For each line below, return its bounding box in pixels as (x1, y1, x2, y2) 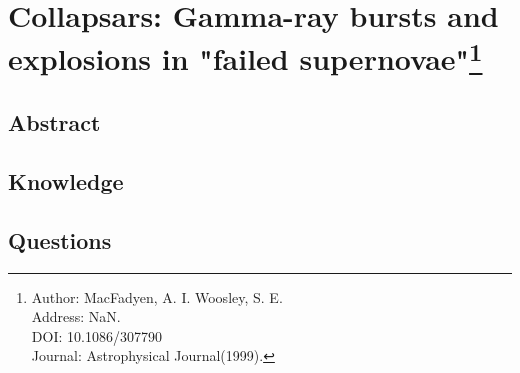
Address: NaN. (31, 306, 121, 327)
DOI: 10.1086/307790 (31, 325, 162, 346)
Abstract (8, 107, 101, 138)
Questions (8, 224, 112, 255)
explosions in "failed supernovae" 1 (8, 34, 483, 79)
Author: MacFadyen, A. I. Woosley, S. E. (31, 286, 283, 307)
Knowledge (8, 166, 124, 197)
